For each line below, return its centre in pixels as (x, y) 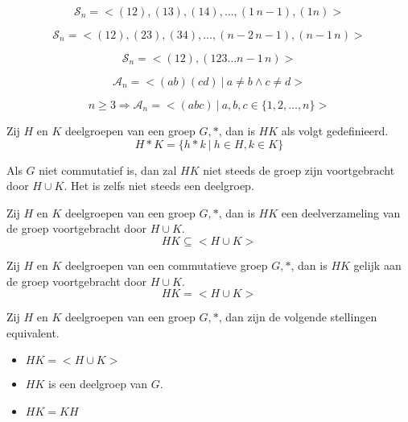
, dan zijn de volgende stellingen (298, 317)
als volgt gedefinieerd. (335, 130)
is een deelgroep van (97, 384)
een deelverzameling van (341, 212)
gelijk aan (377, 265)
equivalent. (33, 332)
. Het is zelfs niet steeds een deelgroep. (159, 186)
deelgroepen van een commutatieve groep (166, 265)
